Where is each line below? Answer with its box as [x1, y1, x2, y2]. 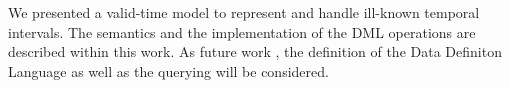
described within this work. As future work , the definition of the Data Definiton [8, 41, 502, 62]
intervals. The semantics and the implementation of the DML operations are [8, 21, 476, 42]
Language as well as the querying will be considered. [8, 60, 329, 81]
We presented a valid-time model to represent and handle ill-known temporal [8, 2, 480, 22]
